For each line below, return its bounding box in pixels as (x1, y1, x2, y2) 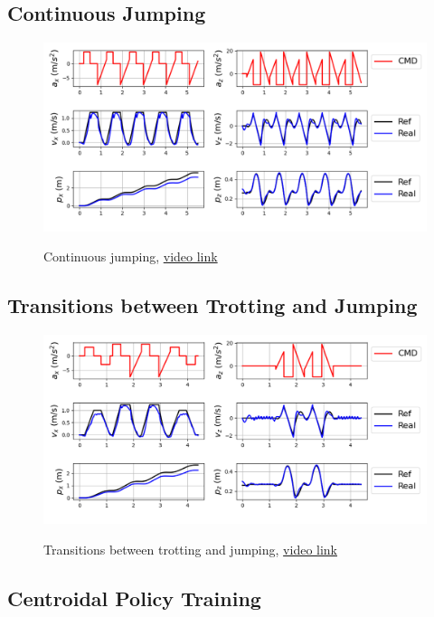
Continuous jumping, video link (43, 247, 218, 266)
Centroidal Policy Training (7, 584, 261, 612)
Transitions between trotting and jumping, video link (43, 539, 338, 558)
